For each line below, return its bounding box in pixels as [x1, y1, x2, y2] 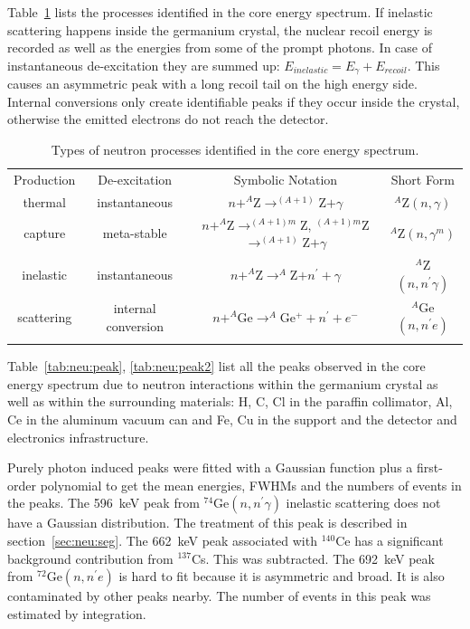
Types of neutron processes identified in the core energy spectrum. [51, 140, 419, 159]
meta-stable [102, 224, 167, 243]
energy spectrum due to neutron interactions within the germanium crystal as [7, 374, 438, 393]
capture [23, 224, 66, 243]
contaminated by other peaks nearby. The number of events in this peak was [7, 586, 431, 605]
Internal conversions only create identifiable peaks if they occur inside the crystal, [7, 91, 460, 110]
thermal [23, 192, 66, 211]
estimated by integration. [7, 604, 146, 623]
